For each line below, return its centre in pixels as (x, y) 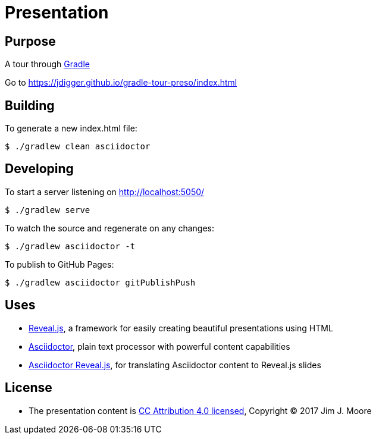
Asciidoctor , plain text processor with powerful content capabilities (159, 346)
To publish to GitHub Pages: (59, 264)
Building (30, 105)
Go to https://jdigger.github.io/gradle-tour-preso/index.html (121, 83)
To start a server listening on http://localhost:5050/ (105, 192)
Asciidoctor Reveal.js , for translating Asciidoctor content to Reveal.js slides (175, 365)
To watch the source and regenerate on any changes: (110, 228)
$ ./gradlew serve (48, 210)
